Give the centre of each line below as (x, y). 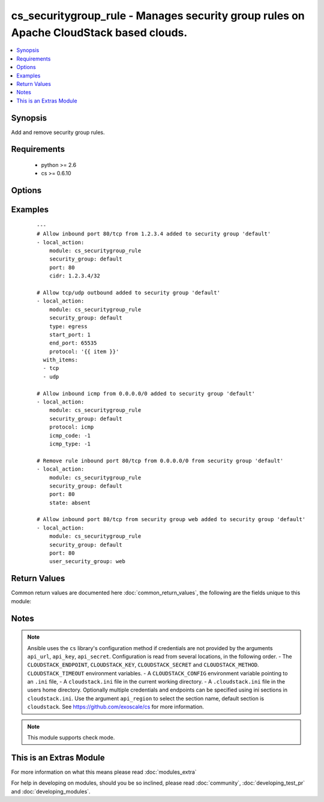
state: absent (70, 502)
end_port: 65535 (73, 343)
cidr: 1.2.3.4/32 (74, 276)
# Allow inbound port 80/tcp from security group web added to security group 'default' (171, 520)
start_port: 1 (70, 334)
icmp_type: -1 (70, 444)
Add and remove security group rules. (58, 132)
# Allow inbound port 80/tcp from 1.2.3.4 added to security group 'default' (154, 234)
